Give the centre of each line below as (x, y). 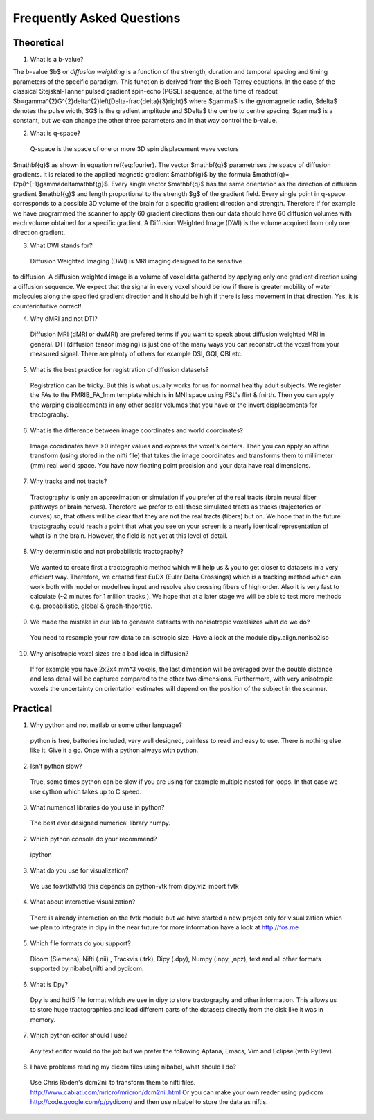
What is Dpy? (49, 984)
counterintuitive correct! (47, 306)
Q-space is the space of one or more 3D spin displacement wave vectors (134, 149)
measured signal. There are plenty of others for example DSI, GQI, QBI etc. (136, 354)
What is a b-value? (57, 60)
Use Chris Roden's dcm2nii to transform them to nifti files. (113, 1083)
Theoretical (38, 43)
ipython (41, 855)
